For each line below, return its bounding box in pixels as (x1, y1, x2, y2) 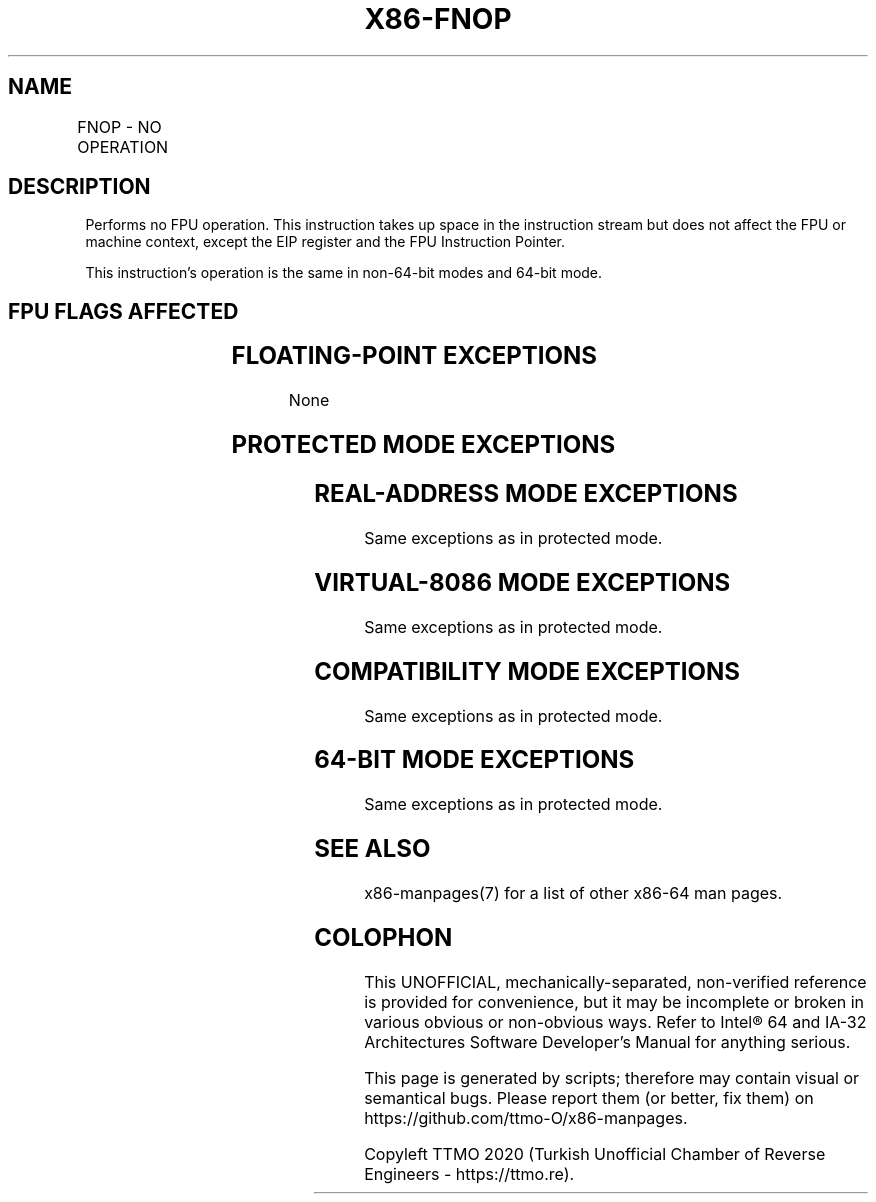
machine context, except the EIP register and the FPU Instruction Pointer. (85, 233, 566, 251)
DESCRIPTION (8, 174, 151, 200)
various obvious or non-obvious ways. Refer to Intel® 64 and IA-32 (364, 1011, 867, 1032)
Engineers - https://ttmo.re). (364, 1163, 575, 1184)
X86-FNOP (364, 2, 512, 36)
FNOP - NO (77, 116, 162, 137)
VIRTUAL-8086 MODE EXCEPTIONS (314, 567, 731, 597)
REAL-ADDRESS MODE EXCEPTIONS (314, 479, 738, 508)
